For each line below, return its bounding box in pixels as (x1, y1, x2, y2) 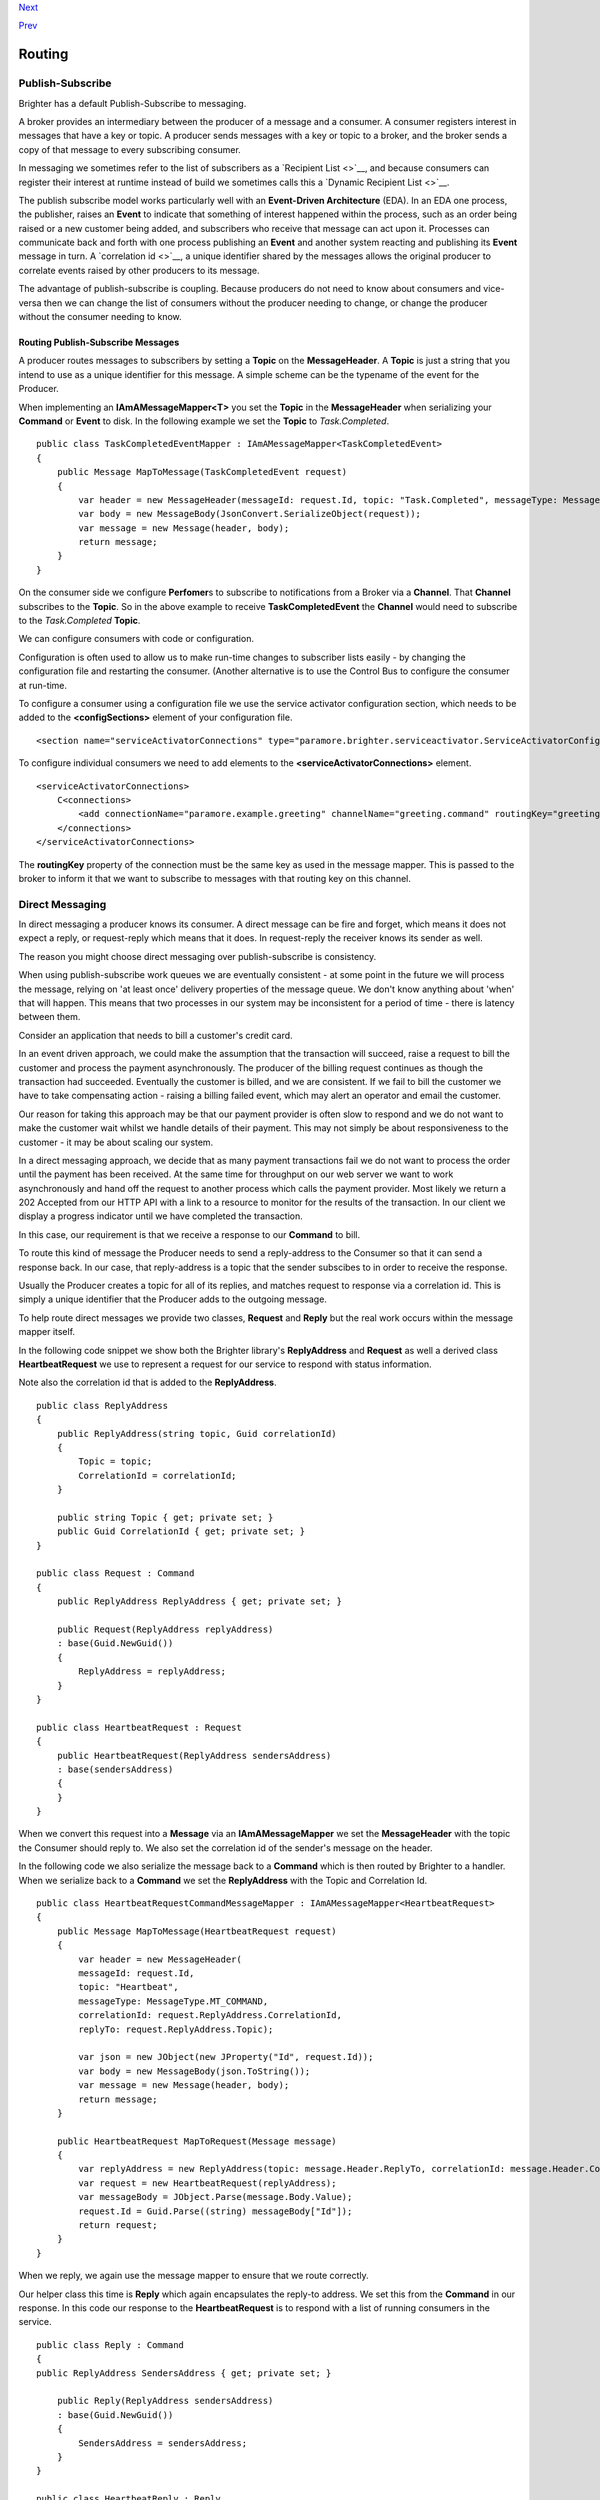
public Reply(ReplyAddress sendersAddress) (56, 2395, 274, 2407)
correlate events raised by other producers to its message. (18, 264, 260, 276)
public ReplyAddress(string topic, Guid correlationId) (56, 1428, 337, 1439)
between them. (18, 1011, 81, 1023)
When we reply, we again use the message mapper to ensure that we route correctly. (18, 2270, 369, 2282)
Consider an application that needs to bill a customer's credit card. (18, 1029, 294, 1041)
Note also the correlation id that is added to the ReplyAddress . (18, 1376, 277, 1389)
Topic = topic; (78, 1456, 153, 1467)
